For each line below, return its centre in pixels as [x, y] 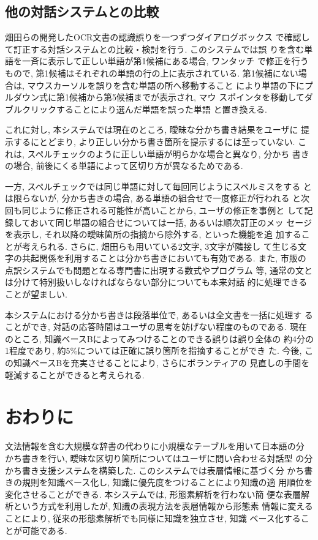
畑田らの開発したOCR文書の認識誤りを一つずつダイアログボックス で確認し [157, 37]
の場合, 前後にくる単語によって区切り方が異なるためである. [124, 166]
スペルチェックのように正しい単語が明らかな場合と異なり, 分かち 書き [168, 153]
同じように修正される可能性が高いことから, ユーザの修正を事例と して [163, 210]
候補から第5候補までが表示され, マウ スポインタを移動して [187, 97]
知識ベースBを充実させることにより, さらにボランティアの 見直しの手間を [161, 363]
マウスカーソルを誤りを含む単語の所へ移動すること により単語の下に [166, 85]
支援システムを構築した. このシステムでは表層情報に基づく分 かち [172, 470]
